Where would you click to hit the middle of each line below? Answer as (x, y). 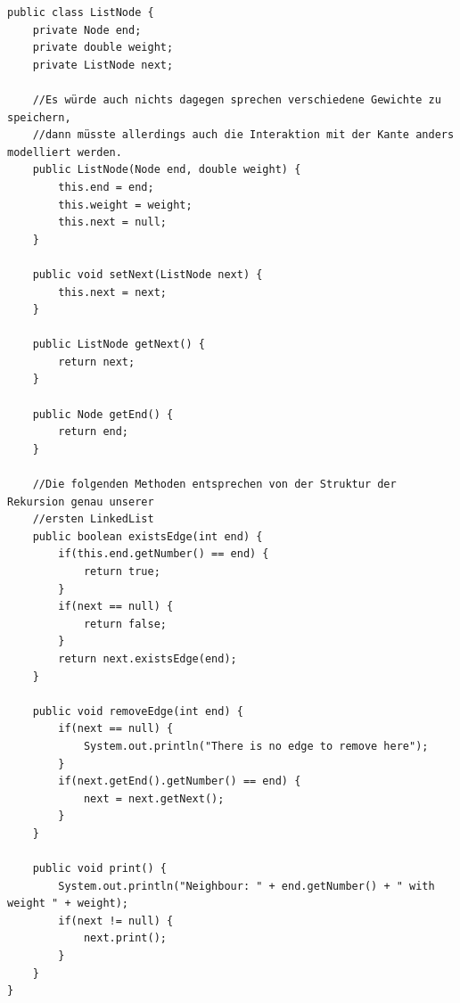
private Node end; (87, 30)
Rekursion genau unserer (81, 501)
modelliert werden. (65, 152)
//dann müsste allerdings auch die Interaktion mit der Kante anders (243, 135)
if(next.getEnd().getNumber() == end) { (180, 781)
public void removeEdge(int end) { (138, 711)
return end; (94, 432)
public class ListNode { (81, 12)
